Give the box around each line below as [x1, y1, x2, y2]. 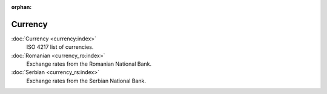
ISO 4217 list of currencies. [26, 43, 94, 51]
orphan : [11, 4, 32, 10]
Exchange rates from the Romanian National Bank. [26, 60, 151, 67]
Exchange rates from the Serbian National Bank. [26, 77, 147, 84]
